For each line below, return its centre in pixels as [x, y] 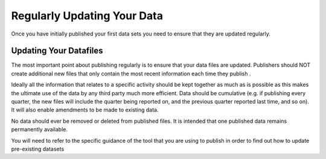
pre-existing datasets [38, 149]
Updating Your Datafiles [57, 51]
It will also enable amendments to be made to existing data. [85, 110]
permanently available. [40, 129]
